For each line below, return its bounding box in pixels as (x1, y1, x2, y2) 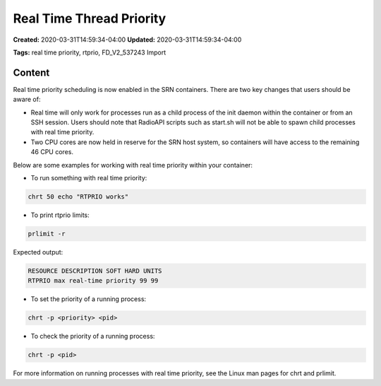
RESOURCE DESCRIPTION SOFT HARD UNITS (28, 267, 162, 275)
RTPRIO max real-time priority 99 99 (28, 276, 159, 285)
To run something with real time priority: (30, 173, 147, 182)
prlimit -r (28, 230, 66, 238)
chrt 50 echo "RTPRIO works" (28, 192, 129, 201)
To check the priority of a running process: (30, 332, 155, 341)
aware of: (13, 95, 41, 104)
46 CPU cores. (30, 148, 74, 156)
